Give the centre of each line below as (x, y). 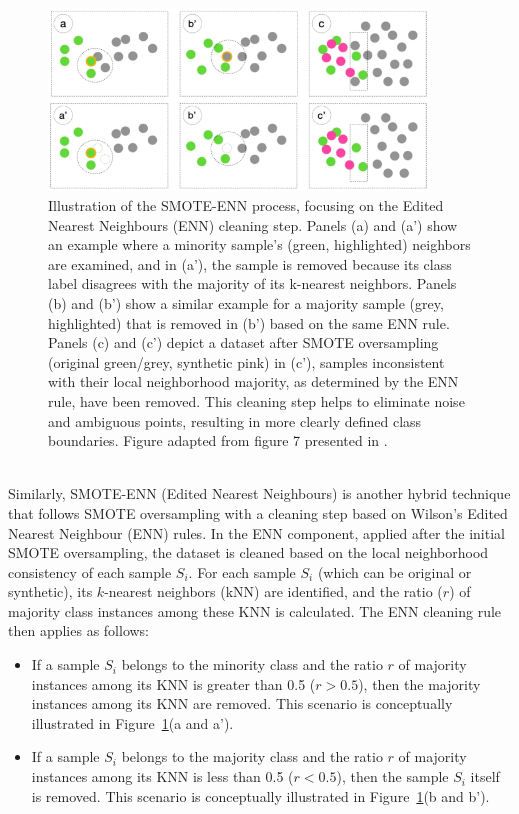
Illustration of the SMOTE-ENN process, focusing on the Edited (246, 205)
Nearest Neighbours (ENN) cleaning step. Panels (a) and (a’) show (253, 224)
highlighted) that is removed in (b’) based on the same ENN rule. (249, 322)
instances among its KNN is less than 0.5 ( (162, 776)
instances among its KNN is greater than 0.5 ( (173, 683)
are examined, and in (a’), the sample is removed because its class (250, 263)
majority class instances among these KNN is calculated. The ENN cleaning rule (255, 610)
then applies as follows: (79, 630)
